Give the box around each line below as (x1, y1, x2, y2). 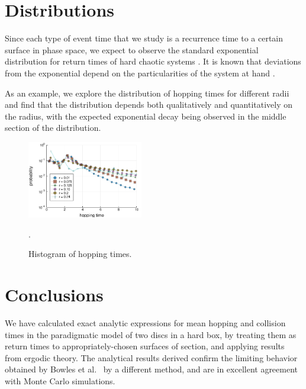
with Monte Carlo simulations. (5, 374, 115, 387)
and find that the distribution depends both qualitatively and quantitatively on (5, 98, 293, 111)
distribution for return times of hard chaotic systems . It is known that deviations (5, 55, 301, 67)
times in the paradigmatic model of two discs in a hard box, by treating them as (5, 328, 297, 340)
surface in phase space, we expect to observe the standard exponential (5, 43, 259, 56)
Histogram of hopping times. (28, 247, 132, 260)
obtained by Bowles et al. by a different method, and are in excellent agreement (5, 363, 298, 375)
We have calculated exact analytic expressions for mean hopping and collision (5, 316, 286, 329)
